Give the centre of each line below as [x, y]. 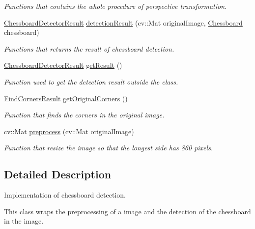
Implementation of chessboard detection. [65, 195]
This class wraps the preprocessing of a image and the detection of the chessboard [127, 211]
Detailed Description [58, 174]
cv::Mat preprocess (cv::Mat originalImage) [69, 131]
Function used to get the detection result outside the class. [91, 81]
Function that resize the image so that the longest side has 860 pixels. [109, 148]
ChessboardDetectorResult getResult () [63, 65]
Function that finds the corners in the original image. [84, 115]
